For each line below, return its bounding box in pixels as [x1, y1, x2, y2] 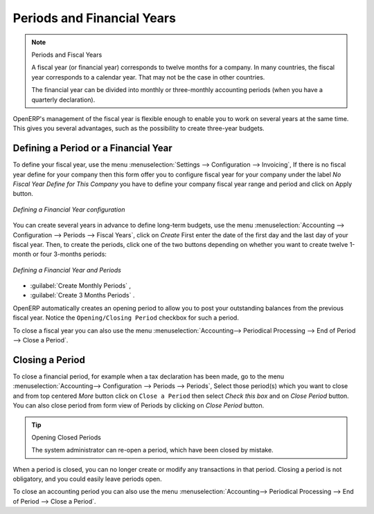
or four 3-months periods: [32, 250, 107, 259]
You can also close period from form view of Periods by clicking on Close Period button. [12, 401, 265, 410]
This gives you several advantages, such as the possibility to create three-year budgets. [12, 125, 265, 133]
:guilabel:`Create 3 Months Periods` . [30, 291, 135, 300]
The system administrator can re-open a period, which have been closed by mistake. [31, 446, 274, 455]
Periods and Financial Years [12, 10, 177, 26]
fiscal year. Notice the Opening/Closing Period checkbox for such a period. [12, 313, 239, 322]
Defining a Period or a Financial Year [12, 143, 172, 154]
